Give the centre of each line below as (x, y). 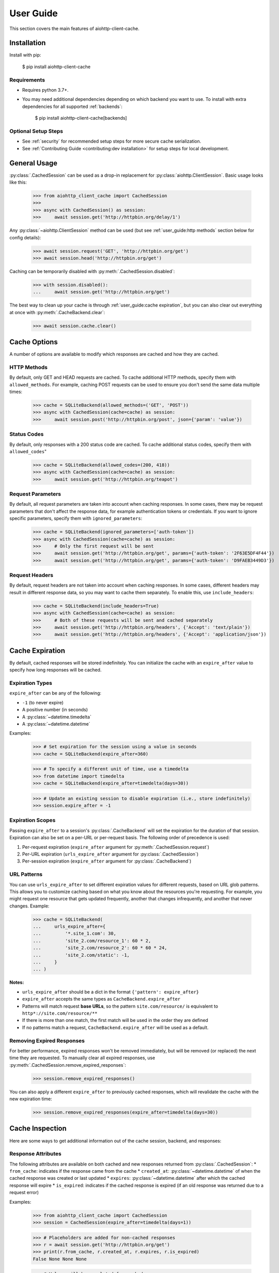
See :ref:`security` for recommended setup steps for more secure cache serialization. (111, 141)
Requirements (27, 80)
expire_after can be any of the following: (55, 693)
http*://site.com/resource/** (60, 1013)
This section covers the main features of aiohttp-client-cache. (74, 29)
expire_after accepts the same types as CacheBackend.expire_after (101, 999)
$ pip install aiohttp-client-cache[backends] (81, 118)
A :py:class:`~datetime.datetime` (56, 724)
